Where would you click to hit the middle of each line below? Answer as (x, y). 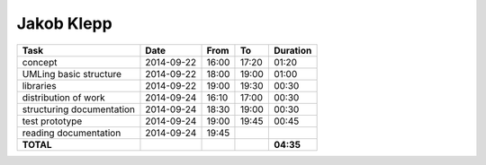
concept (40, 62)
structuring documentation (78, 109)
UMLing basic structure (72, 74)
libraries (40, 85)
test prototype (52, 121)
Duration (292, 50)
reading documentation (72, 133)
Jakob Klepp (64, 23)
